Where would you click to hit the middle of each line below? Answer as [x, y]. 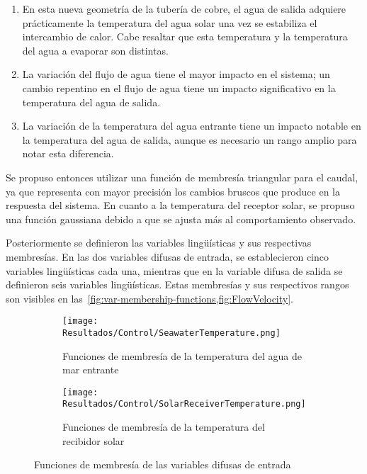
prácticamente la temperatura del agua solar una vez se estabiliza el [170, 22]
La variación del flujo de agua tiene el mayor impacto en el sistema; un [176, 74]
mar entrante [91, 369]
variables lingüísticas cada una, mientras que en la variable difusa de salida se [174, 270]
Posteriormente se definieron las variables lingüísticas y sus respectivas [159, 243]
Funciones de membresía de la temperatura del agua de [182, 355]
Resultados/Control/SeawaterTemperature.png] [171, 333]
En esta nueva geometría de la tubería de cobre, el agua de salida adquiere [184, 9]
